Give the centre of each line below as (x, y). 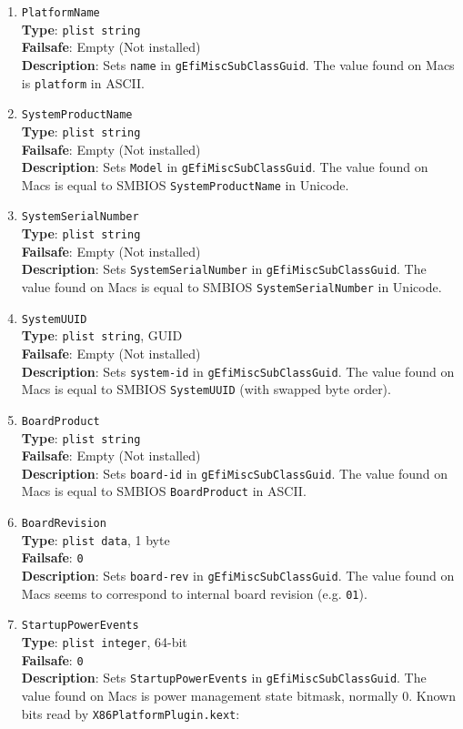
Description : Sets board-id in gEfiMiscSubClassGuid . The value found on (235, 473)
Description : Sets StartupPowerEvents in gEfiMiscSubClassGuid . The (224, 678)
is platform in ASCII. (83, 82)
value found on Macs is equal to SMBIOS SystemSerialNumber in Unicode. (231, 287)
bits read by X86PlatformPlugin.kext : (131, 713)
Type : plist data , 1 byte (96, 539)
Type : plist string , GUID (102, 335)
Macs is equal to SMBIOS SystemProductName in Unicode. (185, 184)
